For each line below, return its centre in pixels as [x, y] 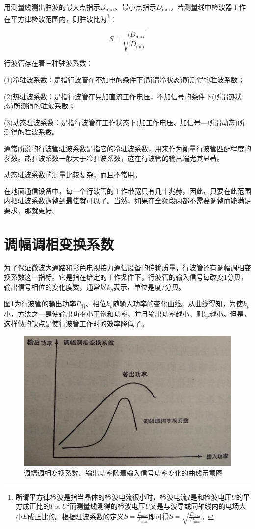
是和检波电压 [211, 496]
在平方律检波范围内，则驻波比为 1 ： [60, 18]
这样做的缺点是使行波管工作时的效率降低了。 [76, 324]
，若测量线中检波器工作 [208, 7]
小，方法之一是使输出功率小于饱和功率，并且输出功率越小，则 [103, 313]
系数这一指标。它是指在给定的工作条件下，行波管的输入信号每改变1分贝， [129, 277]
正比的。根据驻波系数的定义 [79, 516]
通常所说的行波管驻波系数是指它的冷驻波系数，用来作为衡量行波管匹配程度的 [127, 148]
